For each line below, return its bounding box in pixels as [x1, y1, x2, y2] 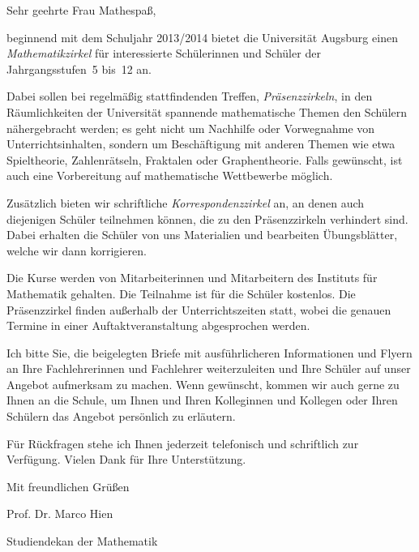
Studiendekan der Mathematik [6, 533, 158, 550]
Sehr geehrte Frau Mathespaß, [6, 2, 156, 18]
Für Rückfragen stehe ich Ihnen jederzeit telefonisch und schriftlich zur [6, 434, 359, 451]
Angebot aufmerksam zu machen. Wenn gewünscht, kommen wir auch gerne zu [6, 375, 400, 392]
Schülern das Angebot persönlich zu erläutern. [6, 408, 236, 425]
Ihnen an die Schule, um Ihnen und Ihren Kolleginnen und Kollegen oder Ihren [6, 392, 398, 409]
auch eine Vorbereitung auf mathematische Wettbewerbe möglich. [6, 167, 333, 184]
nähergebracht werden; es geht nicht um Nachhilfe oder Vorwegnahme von [6, 119, 375, 136]
